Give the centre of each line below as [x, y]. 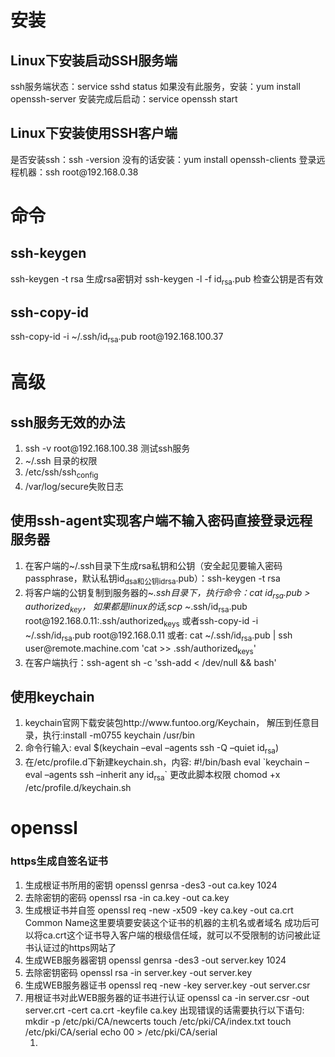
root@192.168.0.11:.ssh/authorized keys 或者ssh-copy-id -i [141, 622]
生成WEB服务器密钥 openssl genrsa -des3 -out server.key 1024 [155, 960]
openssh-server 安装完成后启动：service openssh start [124, 99]
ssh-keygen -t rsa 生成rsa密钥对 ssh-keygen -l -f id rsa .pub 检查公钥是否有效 [167, 279]
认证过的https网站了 [75, 947]
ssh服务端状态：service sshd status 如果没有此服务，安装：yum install [155, 86]
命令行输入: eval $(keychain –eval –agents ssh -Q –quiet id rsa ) [152, 749]
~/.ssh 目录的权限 [61, 461]
